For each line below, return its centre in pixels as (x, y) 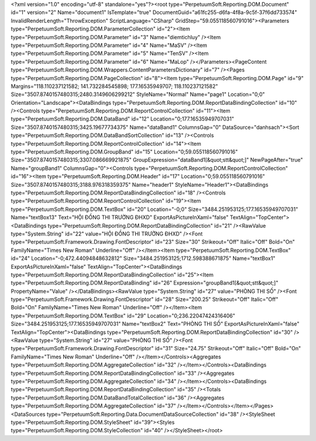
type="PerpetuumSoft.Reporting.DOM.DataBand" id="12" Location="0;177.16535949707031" (122, 119)
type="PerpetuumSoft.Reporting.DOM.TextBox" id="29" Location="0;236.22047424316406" (123, 316)
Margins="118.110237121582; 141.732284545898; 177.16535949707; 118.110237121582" (114, 86)
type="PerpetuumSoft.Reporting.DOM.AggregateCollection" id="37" (93, 406)
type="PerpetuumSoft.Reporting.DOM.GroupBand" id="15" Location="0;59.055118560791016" (124, 152)
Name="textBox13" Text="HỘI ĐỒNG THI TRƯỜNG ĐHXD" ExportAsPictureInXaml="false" (120, 217)
